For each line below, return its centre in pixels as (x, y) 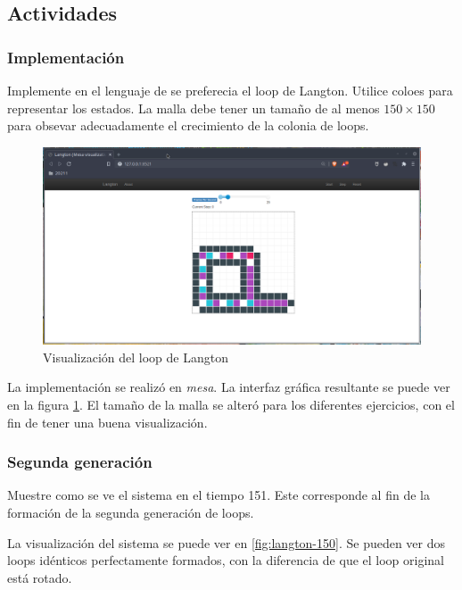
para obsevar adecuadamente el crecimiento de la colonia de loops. (188, 125)
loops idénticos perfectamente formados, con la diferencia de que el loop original (226, 560)
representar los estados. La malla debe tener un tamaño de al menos (194, 108)
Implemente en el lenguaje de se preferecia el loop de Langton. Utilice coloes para (230, 90)
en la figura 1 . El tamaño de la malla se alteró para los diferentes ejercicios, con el (231, 405)
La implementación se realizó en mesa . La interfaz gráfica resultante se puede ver (229, 387)
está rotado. (40, 577)
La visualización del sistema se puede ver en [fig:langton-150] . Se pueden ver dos (227, 542)
